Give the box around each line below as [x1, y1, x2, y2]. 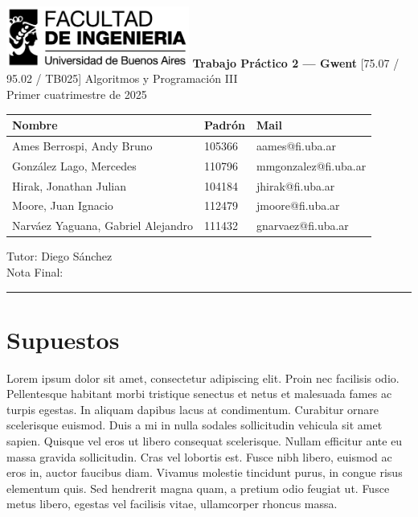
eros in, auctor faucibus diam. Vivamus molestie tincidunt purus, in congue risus [6, 464, 403, 481]
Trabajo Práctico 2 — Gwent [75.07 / [192, 54, 400, 71]
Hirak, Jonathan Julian [12, 177, 127, 194]
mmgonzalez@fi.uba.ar [256, 157, 367, 174]
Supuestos [6, 322, 120, 355]
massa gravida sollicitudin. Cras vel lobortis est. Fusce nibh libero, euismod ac [6, 448, 392, 465]
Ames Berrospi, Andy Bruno [12, 137, 153, 154]
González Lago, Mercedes [12, 157, 137, 174]
